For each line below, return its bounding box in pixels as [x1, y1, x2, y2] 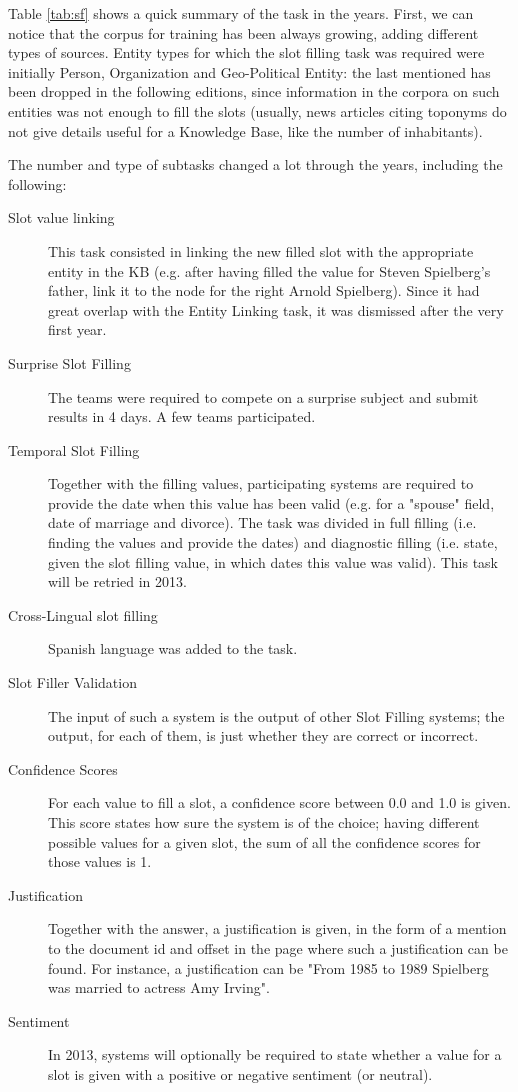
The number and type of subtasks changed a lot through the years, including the [8, 154, 503, 175]
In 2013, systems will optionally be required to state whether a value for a [48, 1044, 502, 1065]
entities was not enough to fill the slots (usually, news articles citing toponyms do [8, 100, 507, 121]
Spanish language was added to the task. [48, 638, 298, 659]
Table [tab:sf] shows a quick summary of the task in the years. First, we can [8, 3, 474, 23]
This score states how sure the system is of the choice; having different [48, 812, 480, 832]
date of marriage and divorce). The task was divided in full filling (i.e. [48, 512, 477, 533]
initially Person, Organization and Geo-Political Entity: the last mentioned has [8, 61, 491, 82]
